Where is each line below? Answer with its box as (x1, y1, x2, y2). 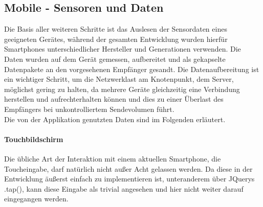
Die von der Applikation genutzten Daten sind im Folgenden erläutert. (4, 113, 226, 124)
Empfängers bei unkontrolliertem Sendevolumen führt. (4, 103, 174, 114)
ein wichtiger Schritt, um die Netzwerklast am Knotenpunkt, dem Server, (4, 74, 234, 84)
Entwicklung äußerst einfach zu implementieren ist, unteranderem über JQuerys (4, 173, 255, 184)
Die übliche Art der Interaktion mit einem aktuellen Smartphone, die (4, 153, 221, 164)
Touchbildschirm (4, 133, 63, 144)
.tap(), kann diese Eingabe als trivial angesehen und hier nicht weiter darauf (4, 183, 244, 194)
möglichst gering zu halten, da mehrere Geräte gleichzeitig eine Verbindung (4, 83, 240, 94)
